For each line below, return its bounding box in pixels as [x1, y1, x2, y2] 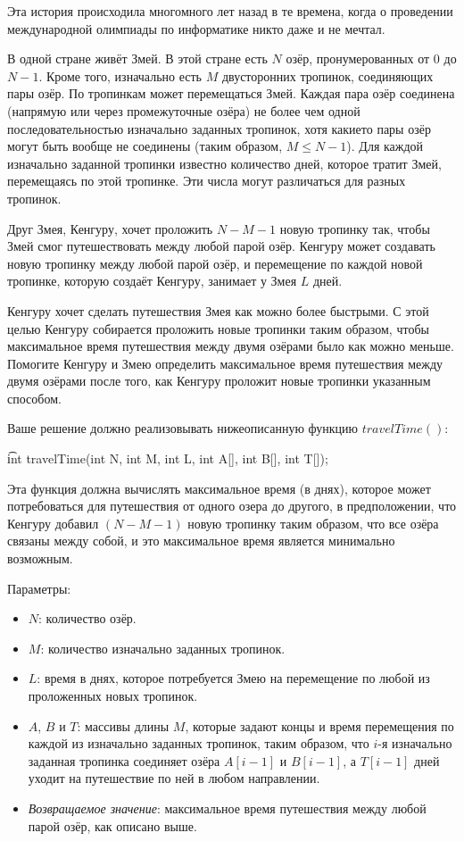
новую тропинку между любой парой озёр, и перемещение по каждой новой [7, 254, 423, 272]
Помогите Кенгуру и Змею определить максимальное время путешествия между [7, 354, 443, 372]
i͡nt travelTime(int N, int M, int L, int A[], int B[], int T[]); [7, 449, 328, 468]
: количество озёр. [38, 609, 137, 628]
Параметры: [7, 579, 71, 597]
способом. [7, 388, 62, 407]
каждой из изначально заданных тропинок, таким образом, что [28, 734, 369, 753]
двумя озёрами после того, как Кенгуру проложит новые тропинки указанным [7, 371, 431, 390]
